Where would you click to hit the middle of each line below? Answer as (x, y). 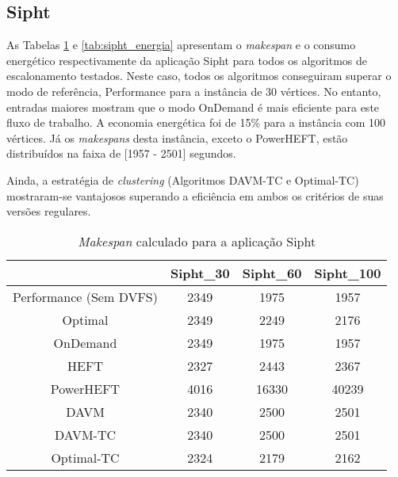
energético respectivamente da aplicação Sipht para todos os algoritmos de (187, 60)
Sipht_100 (348, 273)
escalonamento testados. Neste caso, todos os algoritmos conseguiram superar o (199, 76)
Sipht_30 (200, 273)
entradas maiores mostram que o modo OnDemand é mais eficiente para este (193, 107)
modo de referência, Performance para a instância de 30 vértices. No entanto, (194, 91)
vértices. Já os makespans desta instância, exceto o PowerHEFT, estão (177, 137)
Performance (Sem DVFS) (85, 296)
